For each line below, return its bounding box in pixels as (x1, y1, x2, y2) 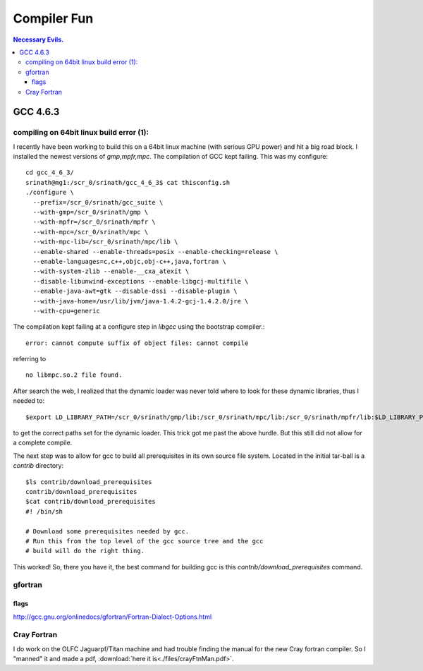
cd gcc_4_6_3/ (25, 169, 74, 176)
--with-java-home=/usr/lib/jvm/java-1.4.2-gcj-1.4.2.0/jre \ (32, 297, 249, 305)
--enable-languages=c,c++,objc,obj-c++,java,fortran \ (32, 258, 227, 265)
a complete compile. (13, 438, 73, 447)
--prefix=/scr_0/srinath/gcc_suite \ (32, 198, 164, 206)
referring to (13, 355, 47, 363)
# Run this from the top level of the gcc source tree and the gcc (25, 537, 264, 545)
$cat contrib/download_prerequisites (25, 497, 157, 506)
